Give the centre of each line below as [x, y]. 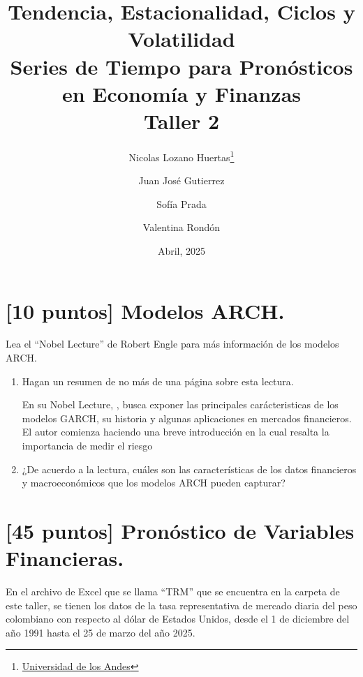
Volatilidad [181, 39]
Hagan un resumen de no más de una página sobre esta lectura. [158, 381]
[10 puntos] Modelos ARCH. [145, 310]
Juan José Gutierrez [181, 180]
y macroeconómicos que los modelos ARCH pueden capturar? [154, 483]
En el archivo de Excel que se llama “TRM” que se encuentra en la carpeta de [173, 592]
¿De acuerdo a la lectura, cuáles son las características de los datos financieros [189, 469]
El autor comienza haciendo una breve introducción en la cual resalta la [176, 432]
